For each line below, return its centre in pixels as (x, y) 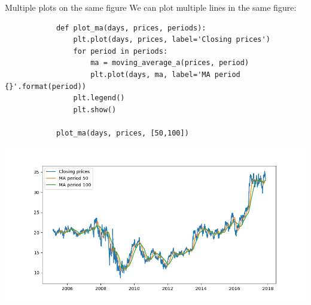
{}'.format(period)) (46, 86)
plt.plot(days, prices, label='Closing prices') (172, 40)
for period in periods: (121, 51)
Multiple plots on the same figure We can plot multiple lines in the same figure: (151, 7)
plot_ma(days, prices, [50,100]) (122, 133)
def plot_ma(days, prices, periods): (131, 28)
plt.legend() (99, 98)
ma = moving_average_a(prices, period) (170, 63)
